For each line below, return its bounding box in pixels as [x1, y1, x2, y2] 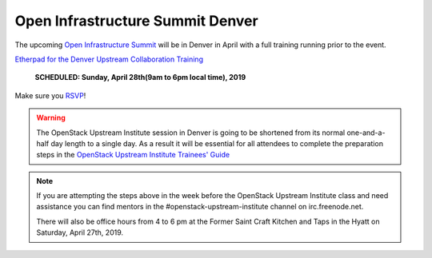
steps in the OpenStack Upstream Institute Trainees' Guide [36, 150, 230, 160]
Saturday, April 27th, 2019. [36, 228, 124, 237]
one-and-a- [346, 128, 386, 137]
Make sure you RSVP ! [14, 90, 86, 100]
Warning [36, 113, 66, 123]
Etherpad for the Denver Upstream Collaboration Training [14, 54, 204, 64]
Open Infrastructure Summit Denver [14, 12, 259, 30]
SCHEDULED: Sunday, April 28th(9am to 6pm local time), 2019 [34, 73, 246, 82]
